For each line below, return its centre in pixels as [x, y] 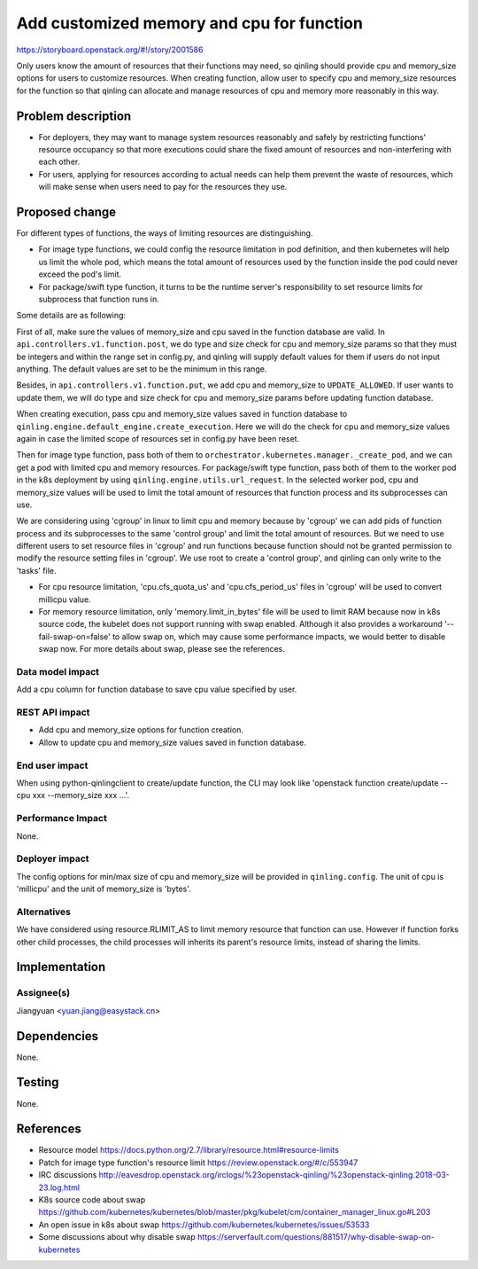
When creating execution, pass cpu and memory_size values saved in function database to [182, 414]
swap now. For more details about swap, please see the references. [162, 649]
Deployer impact [53, 858]
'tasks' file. [36, 570]
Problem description [74, 116]
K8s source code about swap [92, 1200]
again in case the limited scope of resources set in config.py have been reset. [158, 438]
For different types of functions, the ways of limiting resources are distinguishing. [165, 233]
